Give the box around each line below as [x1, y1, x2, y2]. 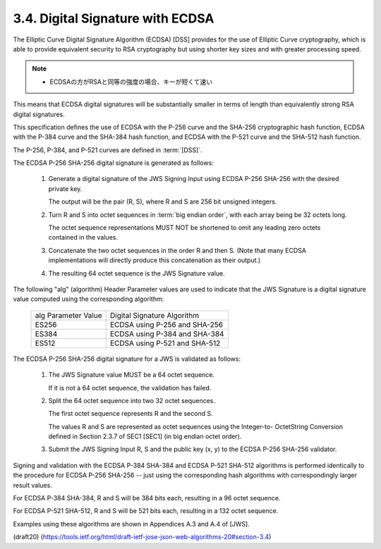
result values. [13, 481, 52, 489]
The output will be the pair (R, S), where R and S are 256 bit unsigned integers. [48, 197, 277, 206]
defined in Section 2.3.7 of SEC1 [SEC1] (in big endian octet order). [48, 432, 242, 440]
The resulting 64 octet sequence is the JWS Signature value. [48, 269, 225, 278]
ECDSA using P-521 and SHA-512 [109, 338, 221, 348]
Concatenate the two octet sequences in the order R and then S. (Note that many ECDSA [48, 246, 307, 254]
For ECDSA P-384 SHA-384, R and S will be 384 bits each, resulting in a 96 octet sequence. [13, 494, 281, 502]
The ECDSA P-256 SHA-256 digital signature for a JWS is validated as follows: [13, 354, 241, 363]
